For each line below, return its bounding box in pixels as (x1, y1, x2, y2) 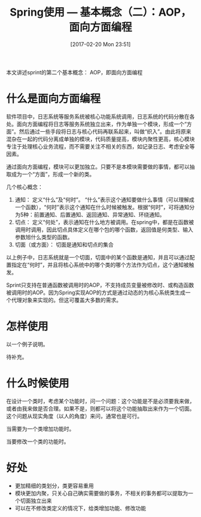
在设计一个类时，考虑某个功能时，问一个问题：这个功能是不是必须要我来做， (6, 397, 195, 404)
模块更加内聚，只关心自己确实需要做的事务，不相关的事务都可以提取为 (14, 489, 188, 497)
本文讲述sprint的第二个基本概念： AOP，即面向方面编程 (6, 68, 143, 75)
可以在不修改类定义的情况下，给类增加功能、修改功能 (14, 504, 147, 512)
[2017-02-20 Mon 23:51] (70, 40, 131, 48)
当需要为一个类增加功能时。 (6, 425, 75, 432)
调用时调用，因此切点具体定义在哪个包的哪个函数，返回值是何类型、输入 (14, 226, 193, 233)
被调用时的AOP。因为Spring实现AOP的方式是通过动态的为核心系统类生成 (6, 289, 185, 296)
